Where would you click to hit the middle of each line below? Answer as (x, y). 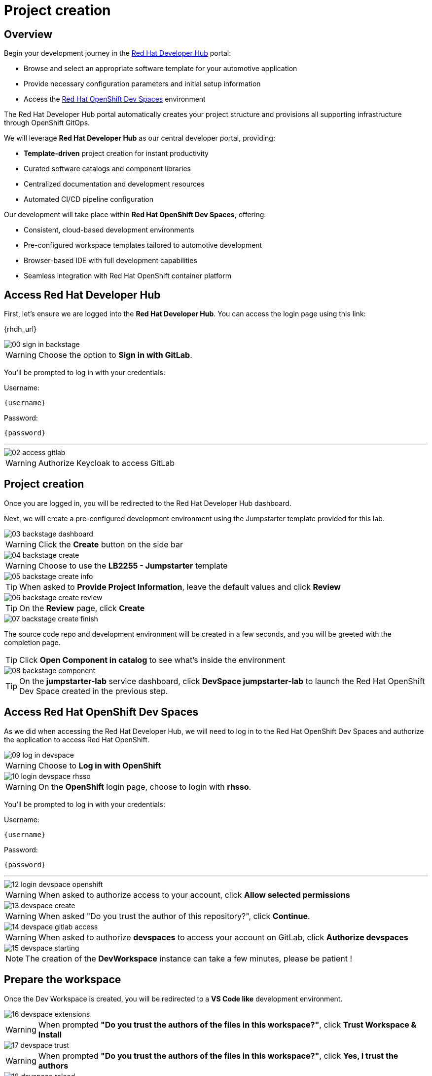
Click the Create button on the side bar (110, 544)
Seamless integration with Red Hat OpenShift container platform (127, 276)
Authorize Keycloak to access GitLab (106, 463)
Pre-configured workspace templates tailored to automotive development (143, 245)
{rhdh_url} (20, 329)
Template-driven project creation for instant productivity (116, 154)
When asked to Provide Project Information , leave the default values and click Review (180, 587)
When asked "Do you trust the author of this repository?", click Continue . (174, 916)
